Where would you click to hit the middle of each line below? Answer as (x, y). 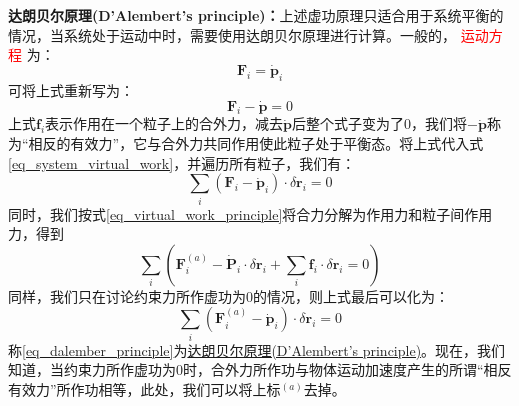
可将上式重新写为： (71, 89)
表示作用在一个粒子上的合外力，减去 (164, 123)
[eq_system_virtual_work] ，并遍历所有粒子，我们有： (182, 162)
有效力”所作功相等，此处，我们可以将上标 (144, 388)
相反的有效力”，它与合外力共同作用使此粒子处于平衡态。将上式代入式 (256, 143)
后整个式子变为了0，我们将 (380, 123)
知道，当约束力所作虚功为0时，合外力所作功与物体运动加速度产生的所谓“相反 (260, 369)
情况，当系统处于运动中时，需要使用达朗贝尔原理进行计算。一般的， (232, 34)
